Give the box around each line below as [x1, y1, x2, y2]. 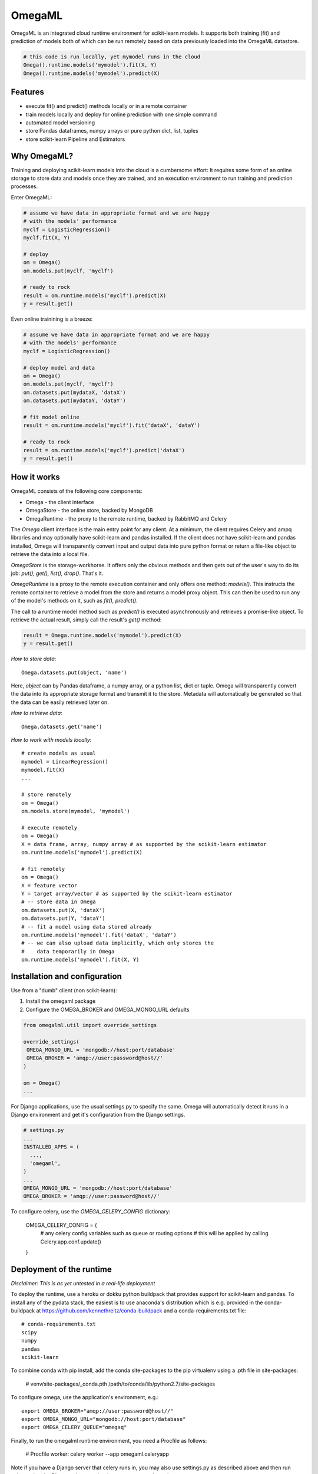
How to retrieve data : [11, 709, 62, 716]
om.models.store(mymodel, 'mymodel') [21, 808, 131, 815]
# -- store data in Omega [21, 899, 97, 905]
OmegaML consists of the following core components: [11, 488, 143, 495]
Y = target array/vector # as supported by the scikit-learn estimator [21, 890, 233, 897]
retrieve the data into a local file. [11, 551, 90, 558]
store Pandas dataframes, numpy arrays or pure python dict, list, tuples [25, 127, 198, 134]
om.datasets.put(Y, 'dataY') [21, 915, 105, 922]
